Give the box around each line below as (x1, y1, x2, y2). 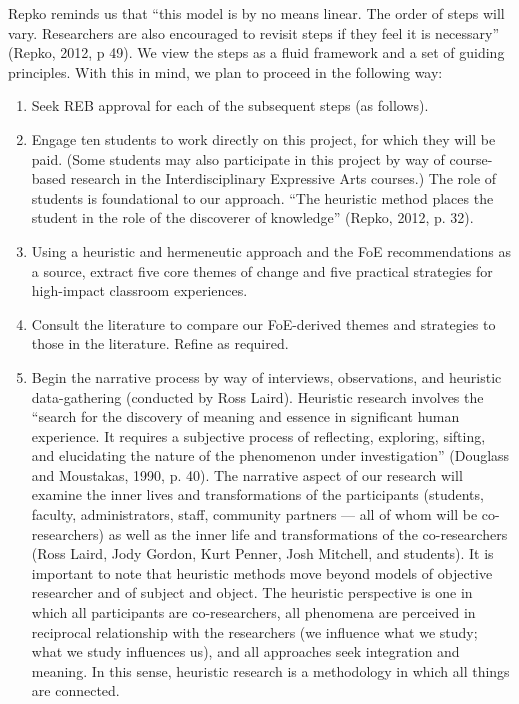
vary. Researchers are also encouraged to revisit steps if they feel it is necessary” (8, 22, 500, 43)
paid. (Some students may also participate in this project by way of (31, 148, 445, 169)
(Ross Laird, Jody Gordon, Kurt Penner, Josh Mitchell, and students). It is (31, 543, 494, 564)
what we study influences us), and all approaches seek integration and (31, 641, 460, 662)
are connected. (31, 680, 120, 701)
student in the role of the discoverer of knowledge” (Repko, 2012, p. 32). (31, 207, 474, 228)
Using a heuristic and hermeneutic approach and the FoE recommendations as (31, 240, 511, 261)
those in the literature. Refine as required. (31, 333, 289, 354)
